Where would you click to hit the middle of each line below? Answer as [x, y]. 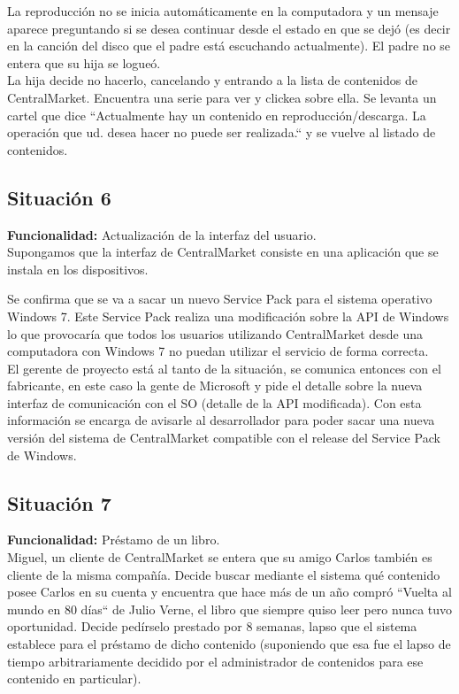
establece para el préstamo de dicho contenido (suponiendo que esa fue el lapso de [229, 644]
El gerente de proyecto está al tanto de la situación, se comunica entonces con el [224, 368]
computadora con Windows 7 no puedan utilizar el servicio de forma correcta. [218, 351]
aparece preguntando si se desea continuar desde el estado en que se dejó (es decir [229, 28]
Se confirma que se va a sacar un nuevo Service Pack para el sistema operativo [220, 299]
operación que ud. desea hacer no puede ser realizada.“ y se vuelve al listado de [222, 132]
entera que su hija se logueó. [84, 62]
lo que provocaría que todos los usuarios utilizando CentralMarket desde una [215, 333]
